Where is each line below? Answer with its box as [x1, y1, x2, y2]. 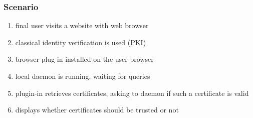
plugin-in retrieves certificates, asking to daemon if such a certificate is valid [15, 87, 249, 98]
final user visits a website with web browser [15, 20, 149, 31]
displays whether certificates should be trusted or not [15, 104, 179, 115]
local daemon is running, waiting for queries [15, 71, 150, 81]
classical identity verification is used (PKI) [15, 37, 146, 47]
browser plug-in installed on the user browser [15, 54, 154, 64]
